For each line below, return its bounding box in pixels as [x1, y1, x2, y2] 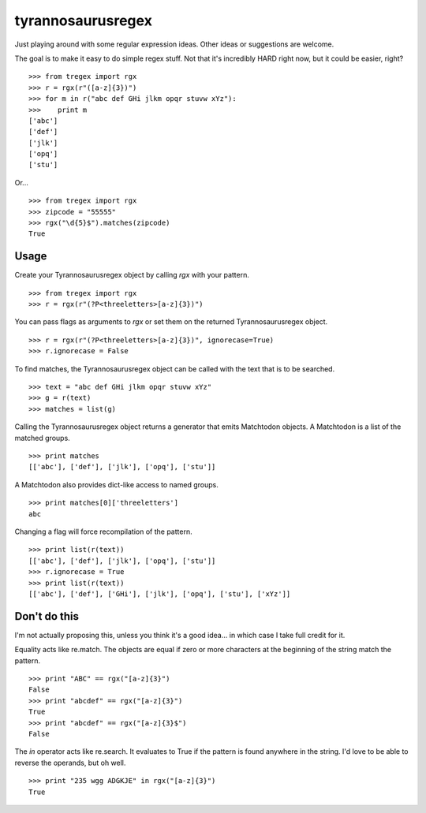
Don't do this [14, 610, 79, 623]
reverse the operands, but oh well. [14, 758, 126, 767]
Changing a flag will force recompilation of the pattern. [14, 527, 192, 536]
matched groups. [14, 433, 70, 442]
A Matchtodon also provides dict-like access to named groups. [14, 479, 219, 489]
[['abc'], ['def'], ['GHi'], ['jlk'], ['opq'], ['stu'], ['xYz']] [28, 589, 291, 599]
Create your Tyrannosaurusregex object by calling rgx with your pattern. [14, 270, 250, 280]
